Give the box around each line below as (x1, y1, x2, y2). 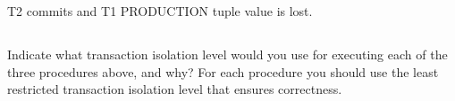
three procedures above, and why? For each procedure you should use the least (7, 62, 439, 81)
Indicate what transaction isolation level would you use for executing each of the (7, 44, 448, 63)
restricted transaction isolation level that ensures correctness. (7, 80, 342, 98)
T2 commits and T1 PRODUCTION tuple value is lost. (7, 2, 313, 19)
